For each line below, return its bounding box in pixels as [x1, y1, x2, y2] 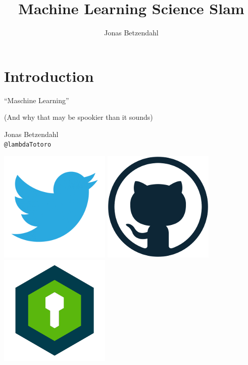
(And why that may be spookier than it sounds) [4, 112, 153, 122]
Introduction [4, 65, 94, 86]
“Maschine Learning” [4, 95, 69, 105]
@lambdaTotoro [4, 141, 52, 149]
